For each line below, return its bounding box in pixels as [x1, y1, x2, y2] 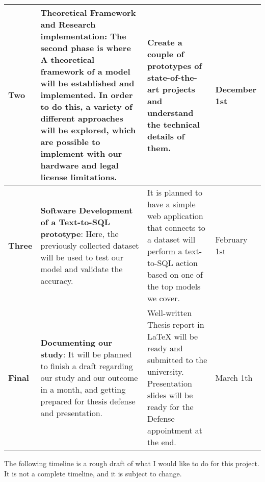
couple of [147, 47, 184, 60]
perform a [147, 245, 182, 257]
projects [162, 83, 195, 95]
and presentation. [40, 406, 102, 419]
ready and [147, 342, 183, 354]
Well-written [147, 307, 192, 319]
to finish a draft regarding [40, 359, 133, 372]
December [215, 83, 257, 95]
